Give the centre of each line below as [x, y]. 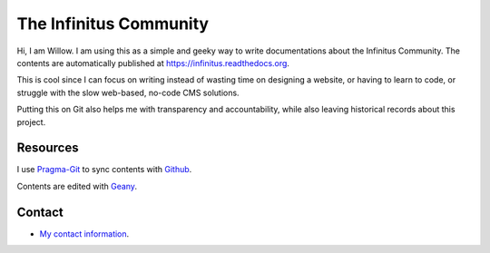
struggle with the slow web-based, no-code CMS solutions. [128, 92]
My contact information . [84, 234]
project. [31, 122]
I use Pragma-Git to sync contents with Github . [104, 170]
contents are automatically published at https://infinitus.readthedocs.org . [153, 63]
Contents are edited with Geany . [77, 186]
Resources [48, 148]
